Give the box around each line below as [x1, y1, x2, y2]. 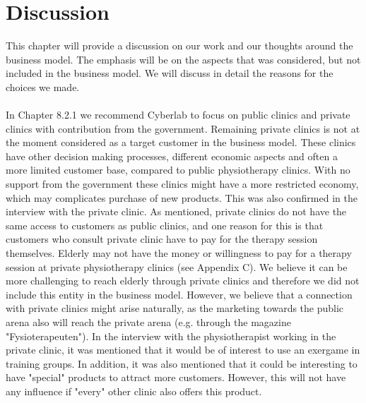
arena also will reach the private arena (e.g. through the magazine [6, 315, 291, 329]
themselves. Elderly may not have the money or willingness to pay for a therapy [6, 246, 352, 260]
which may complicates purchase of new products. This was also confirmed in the [6, 190, 358, 205]
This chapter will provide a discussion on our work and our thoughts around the [6, 38, 353, 53]
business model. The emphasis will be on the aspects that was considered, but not [6, 52, 361, 66]
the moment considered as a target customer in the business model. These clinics [6, 135, 356, 150]
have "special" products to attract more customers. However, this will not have [6, 370, 346, 385]
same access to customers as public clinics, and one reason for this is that [6, 217, 324, 232]
